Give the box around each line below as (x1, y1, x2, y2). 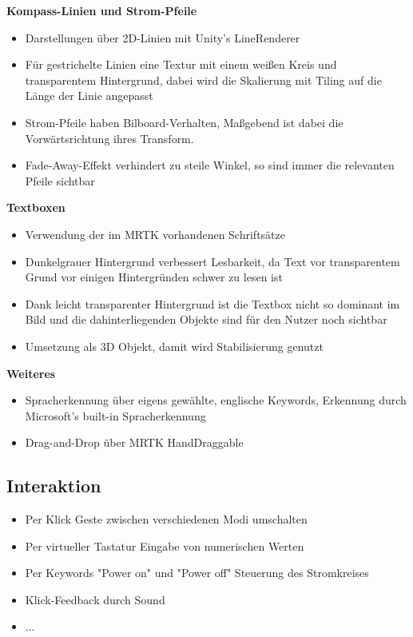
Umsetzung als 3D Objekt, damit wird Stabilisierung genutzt (25, 337, 324, 354)
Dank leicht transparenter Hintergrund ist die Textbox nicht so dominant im (25, 295, 400, 312)
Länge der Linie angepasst (25, 87, 153, 104)
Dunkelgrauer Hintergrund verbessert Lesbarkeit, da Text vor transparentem (25, 253, 400, 269)
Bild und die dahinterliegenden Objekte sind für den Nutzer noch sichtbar (25, 311, 387, 328)
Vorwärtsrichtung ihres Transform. (25, 129, 194, 146)
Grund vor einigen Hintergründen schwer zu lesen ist (25, 269, 283, 285)
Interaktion (6, 473, 101, 498)
